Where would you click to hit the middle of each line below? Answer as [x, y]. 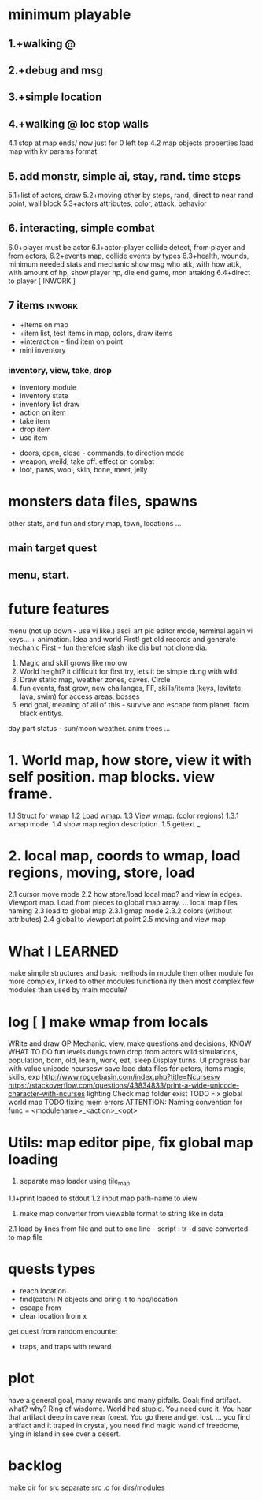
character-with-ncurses [46, 1094]
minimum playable [70, 15]
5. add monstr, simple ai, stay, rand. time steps [125, 176]
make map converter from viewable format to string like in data [122, 1214]
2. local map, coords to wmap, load [124, 855]
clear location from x [53, 1315]
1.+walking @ [42, 44]
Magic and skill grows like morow [74, 662]
